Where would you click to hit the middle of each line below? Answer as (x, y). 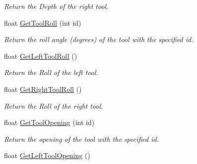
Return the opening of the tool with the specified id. (82, 139)
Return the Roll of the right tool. (54, 105)
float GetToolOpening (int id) (49, 122)
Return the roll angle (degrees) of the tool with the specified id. (99, 39)
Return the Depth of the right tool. (56, 6)
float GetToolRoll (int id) (43, 22)
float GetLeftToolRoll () (41, 56)
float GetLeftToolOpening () (47, 155)
